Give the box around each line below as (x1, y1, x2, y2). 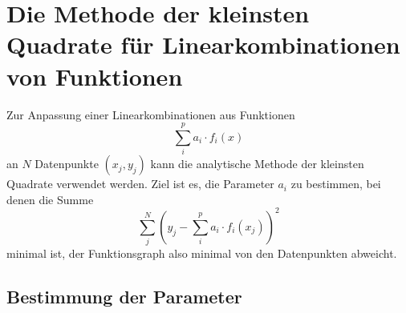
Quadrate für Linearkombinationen (6, 28, 400, 61)
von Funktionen (6, 59, 183, 92)
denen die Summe (6, 191, 94, 207)
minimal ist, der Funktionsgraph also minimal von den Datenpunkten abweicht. (6, 245, 397, 262)
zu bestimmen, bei (290, 175, 381, 192)
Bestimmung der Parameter (6, 284, 242, 309)
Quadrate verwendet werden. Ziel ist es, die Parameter (6, 175, 274, 192)
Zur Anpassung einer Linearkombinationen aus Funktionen (6, 106, 295, 122)
